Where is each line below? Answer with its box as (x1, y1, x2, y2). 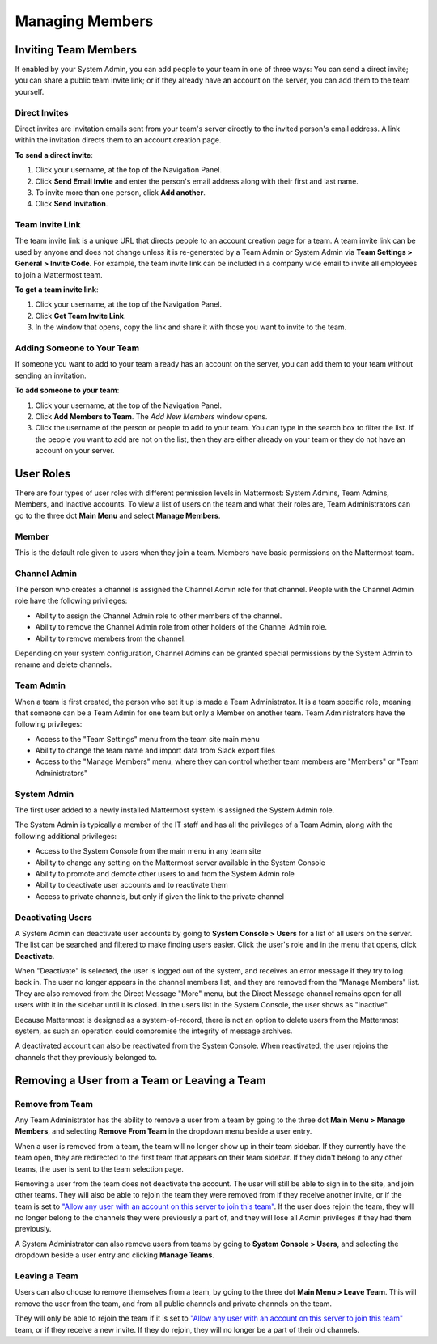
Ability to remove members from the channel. (35, 634, 186, 643)
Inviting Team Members (15, 43, 138, 57)
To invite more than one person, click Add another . (35, 187, 206, 197)
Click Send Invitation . (35, 199, 108, 209)
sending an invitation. (15, 371, 87, 380)
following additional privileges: (15, 831, 117, 841)
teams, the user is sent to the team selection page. (15, 1164, 184, 1173)
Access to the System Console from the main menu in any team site (35, 846, 261, 856)
